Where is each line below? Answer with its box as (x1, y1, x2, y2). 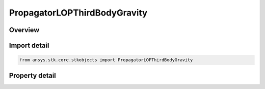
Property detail (9, 71, 56, 80)
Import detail (9, 41, 49, 50)
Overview (9, 26, 40, 34)
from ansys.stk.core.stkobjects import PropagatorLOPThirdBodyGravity (19, 57, 193, 63)
